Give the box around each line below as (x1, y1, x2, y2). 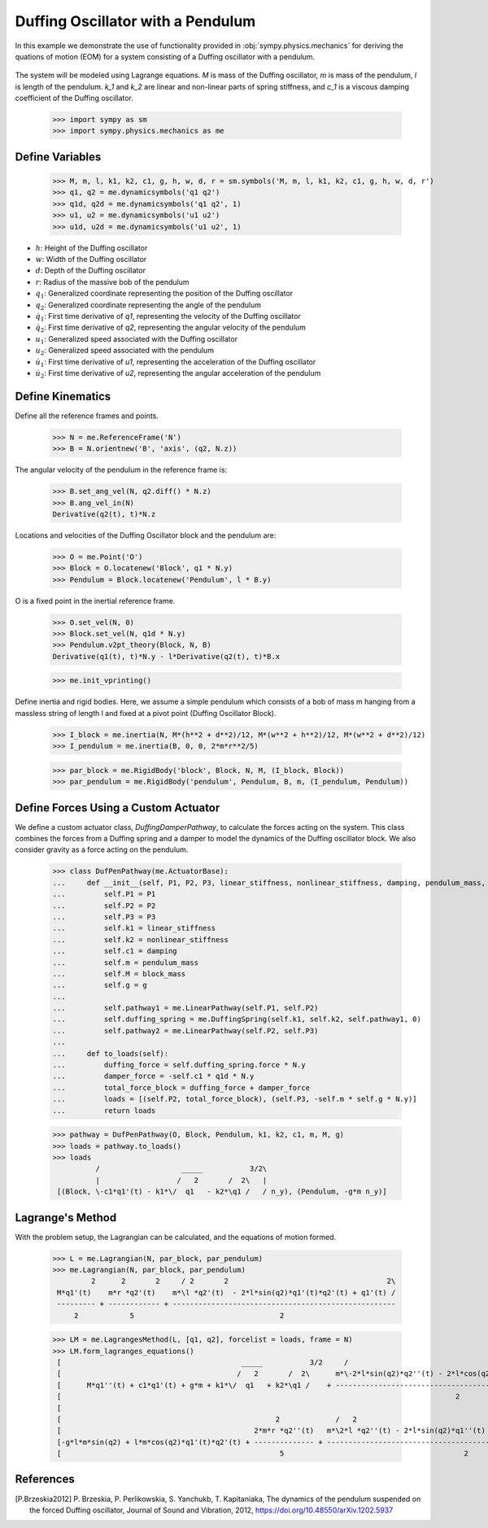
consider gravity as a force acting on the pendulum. (15, 845, 189, 854)
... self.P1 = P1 (52, 889, 156, 899)
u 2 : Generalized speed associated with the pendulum (35, 346, 215, 357)
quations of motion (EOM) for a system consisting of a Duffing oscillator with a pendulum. (15, 51, 316, 61)
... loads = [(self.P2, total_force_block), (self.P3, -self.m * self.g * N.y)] (52, 1094, 418, 1104)
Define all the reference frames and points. (15, 411, 159, 421)
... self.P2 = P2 (52, 901, 156, 910)
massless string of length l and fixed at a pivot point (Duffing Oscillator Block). (15, 708, 277, 718)
